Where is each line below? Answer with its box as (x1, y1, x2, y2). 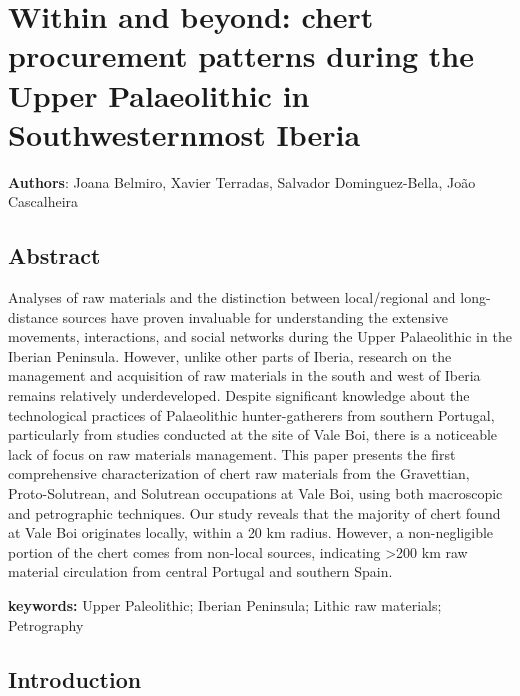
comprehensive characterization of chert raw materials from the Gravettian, (8, 463, 470, 484)
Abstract (8, 240, 101, 271)
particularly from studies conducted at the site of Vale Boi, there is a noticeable (8, 424, 498, 445)
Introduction (8, 663, 142, 694)
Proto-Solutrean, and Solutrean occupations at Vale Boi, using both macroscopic (8, 483, 503, 504)
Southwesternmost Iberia (8, 113, 361, 154)
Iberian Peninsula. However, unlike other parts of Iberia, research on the (8, 345, 452, 366)
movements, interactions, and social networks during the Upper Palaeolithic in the (8, 326, 512, 347)
